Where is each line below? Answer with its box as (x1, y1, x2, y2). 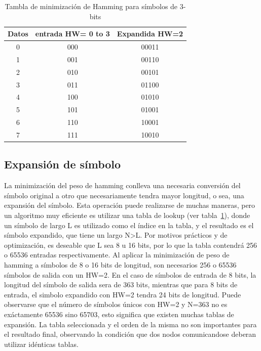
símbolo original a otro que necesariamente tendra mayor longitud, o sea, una (4, 190, 244, 200)
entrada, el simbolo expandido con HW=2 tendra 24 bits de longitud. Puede (4, 289, 241, 299)
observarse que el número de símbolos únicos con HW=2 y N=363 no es (4, 299, 228, 310)
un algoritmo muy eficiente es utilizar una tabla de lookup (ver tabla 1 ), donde (4, 210, 250, 221)
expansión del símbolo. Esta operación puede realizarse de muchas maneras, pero (4, 200, 255, 210)
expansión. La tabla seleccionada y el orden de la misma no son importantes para (4, 319, 257, 329)
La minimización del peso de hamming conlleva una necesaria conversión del (4, 180, 241, 191)
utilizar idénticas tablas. (4, 338, 79, 349)
